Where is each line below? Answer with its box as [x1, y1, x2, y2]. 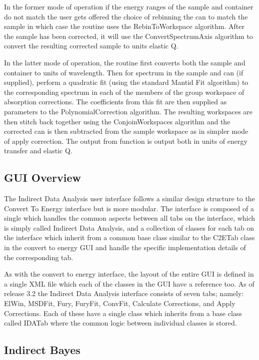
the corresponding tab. [4, 252, 73, 262]
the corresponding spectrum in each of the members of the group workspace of [4, 86, 244, 97]
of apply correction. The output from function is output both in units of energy [4, 135, 247, 146]
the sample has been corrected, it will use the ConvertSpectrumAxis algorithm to [4, 30, 253, 41]
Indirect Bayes [4, 342, 80, 358]
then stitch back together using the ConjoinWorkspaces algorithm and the [4, 116, 230, 126]
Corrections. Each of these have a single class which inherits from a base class [4, 308, 242, 318]
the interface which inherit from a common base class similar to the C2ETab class [4, 232, 255, 243]
